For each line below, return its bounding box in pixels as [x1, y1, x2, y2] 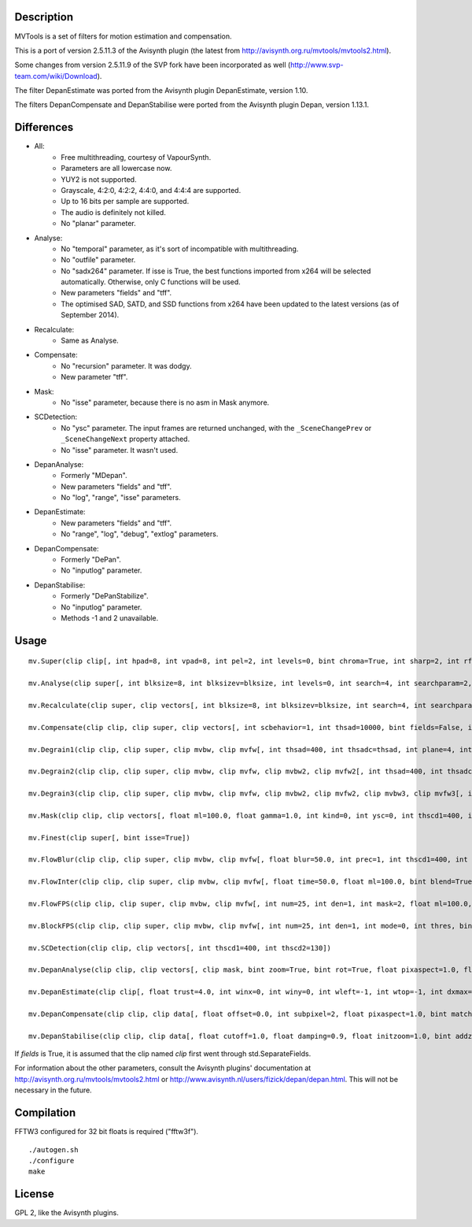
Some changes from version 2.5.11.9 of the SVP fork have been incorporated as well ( [14, 60, 291, 70]
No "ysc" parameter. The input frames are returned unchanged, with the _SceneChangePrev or [61, 423, 372, 432]
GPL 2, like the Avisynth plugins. [14, 1208, 120, 1218]
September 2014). [61, 310, 120, 320]
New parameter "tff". [61, 373, 128, 382]
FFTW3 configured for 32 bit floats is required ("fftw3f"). [14, 1127, 199, 1136]
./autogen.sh [28, 1145, 79, 1154]
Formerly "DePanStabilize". [61, 591, 149, 601]
